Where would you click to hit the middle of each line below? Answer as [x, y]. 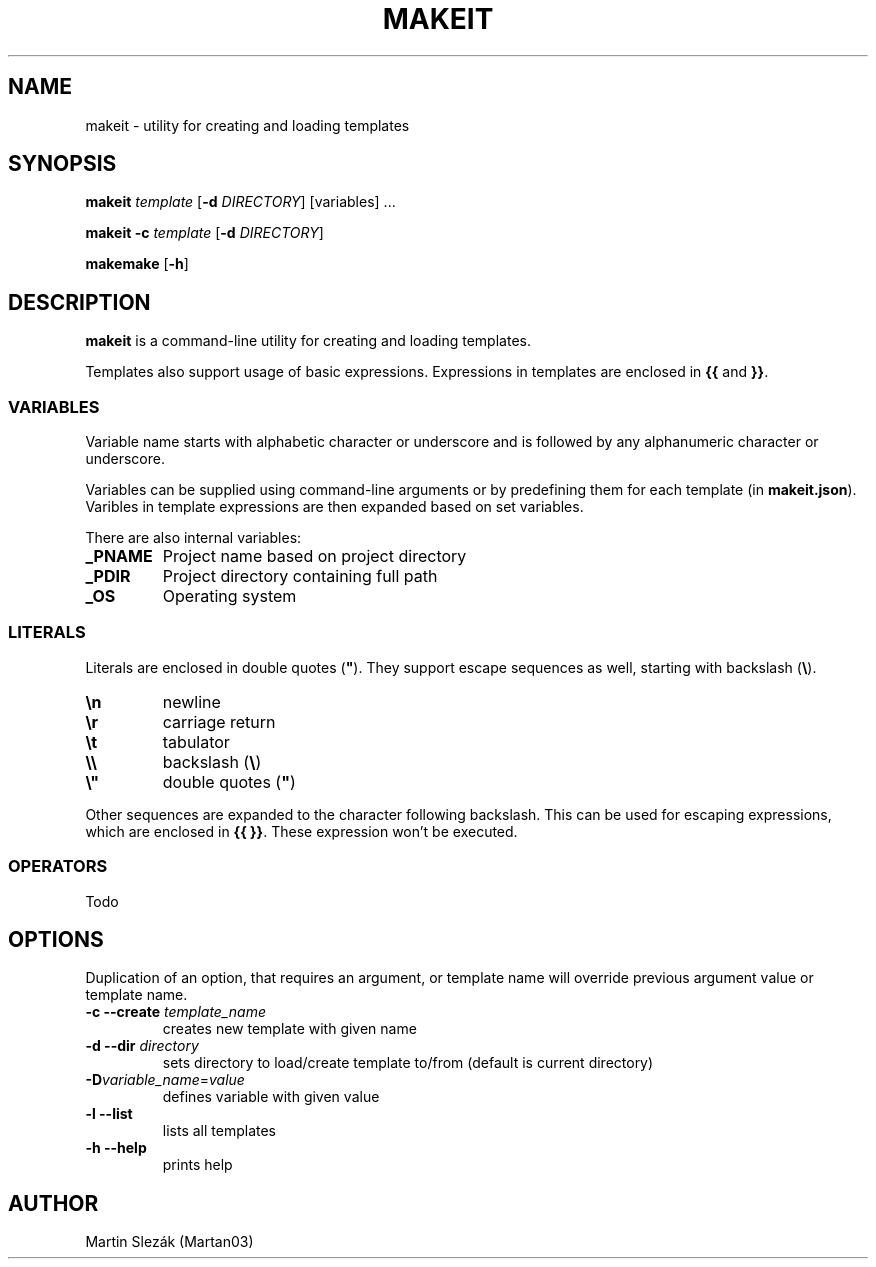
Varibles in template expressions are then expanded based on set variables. [334, 507]
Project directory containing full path [300, 576]
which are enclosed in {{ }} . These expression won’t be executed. [301, 831]
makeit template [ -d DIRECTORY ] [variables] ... [240, 202]
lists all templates [219, 1131]
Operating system [229, 596]
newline [191, 701]
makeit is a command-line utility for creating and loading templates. [308, 341]
